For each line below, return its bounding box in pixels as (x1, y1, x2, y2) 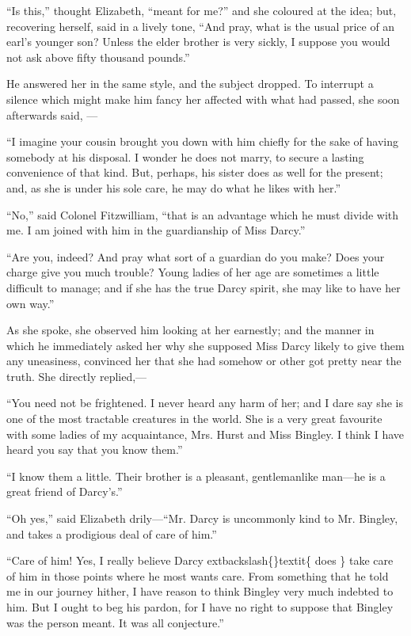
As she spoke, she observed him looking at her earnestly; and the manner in (6, 322, 375, 338)
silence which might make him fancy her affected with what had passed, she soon (6, 90, 400, 107)
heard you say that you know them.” (6, 441, 183, 458)
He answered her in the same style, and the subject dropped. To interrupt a (6, 75, 374, 92)
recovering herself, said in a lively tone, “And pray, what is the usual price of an (6, 17, 395, 34)
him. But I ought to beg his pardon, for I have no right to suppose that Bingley (6, 599, 394, 615)
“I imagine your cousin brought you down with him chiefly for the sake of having (6, 133, 398, 150)
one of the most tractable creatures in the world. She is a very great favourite (6, 410, 382, 427)
